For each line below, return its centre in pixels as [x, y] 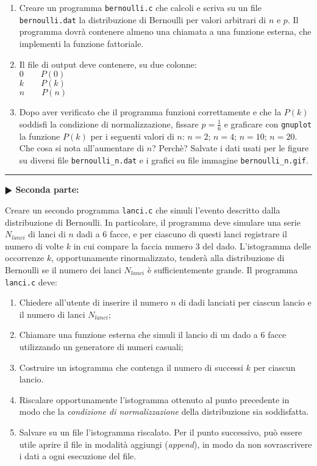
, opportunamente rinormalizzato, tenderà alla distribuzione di [168, 258]
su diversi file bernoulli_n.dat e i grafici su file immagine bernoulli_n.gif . [164, 160]
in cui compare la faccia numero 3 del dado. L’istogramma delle [192, 246]
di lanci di [47, 234]
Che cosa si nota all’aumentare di [82, 148]
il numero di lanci [52, 314]
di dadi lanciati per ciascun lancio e [245, 302]
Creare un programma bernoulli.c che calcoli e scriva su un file [140, 7]
